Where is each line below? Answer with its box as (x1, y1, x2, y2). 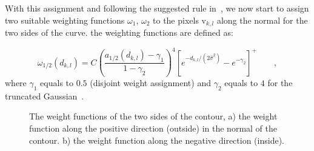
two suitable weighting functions (5, 13, 125, 26)
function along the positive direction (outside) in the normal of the (29, 122, 277, 135)
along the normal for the (216, 13, 308, 26)
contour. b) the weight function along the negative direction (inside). (29, 133, 284, 146)
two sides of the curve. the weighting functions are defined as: (5, 26, 233, 39)
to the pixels (153, 13, 199, 26)
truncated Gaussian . (5, 89, 84, 102)
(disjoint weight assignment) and (90, 76, 211, 89)
